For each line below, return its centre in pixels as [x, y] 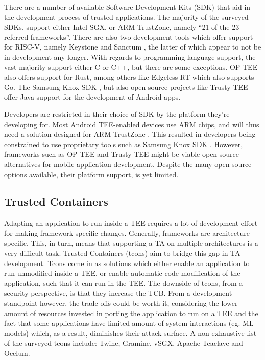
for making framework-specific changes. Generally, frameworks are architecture [127, 233]
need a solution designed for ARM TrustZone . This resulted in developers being [130, 134]
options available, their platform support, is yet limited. [91, 174]
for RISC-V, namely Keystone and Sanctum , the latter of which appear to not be [133, 47]
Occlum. [17, 353]
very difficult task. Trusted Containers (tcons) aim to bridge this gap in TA [122, 253]
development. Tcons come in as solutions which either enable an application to [127, 263]
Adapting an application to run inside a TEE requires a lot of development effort [131, 223]
